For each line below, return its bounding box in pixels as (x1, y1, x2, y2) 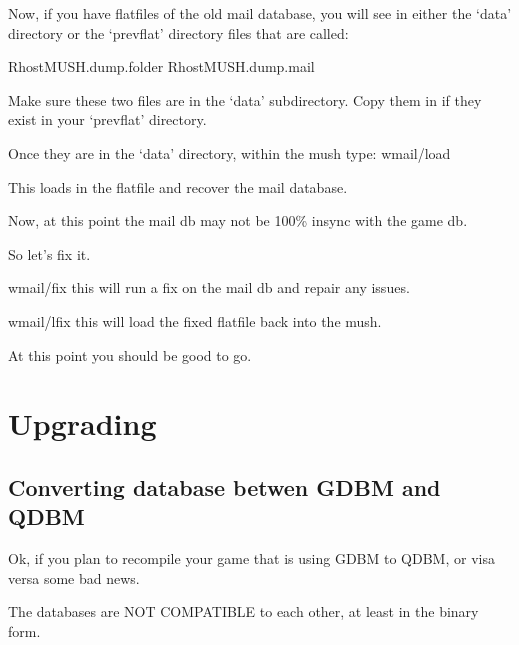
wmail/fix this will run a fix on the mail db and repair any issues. (8, 277, 410, 298)
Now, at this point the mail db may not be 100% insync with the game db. (8, 210, 468, 231)
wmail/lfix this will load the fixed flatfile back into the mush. (8, 310, 382, 331)
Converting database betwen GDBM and (8, 471, 441, 502)
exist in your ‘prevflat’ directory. (8, 109, 207, 130)
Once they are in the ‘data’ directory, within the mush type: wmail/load (8, 142, 451, 163)
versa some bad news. (8, 567, 140, 588)
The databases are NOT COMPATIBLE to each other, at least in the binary (8, 601, 479, 622)
